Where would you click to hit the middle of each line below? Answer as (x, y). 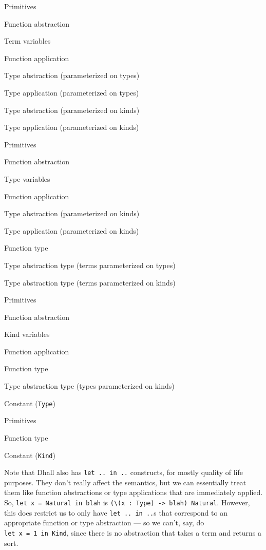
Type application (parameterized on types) (72, 92)
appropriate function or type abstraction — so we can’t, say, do (104, 523)
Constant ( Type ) (30, 403)
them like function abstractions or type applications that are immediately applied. (134, 492)
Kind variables (27, 334)
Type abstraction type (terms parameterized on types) (90, 265)
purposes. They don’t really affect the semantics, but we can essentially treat (125, 482)
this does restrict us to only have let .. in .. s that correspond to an (116, 512)
